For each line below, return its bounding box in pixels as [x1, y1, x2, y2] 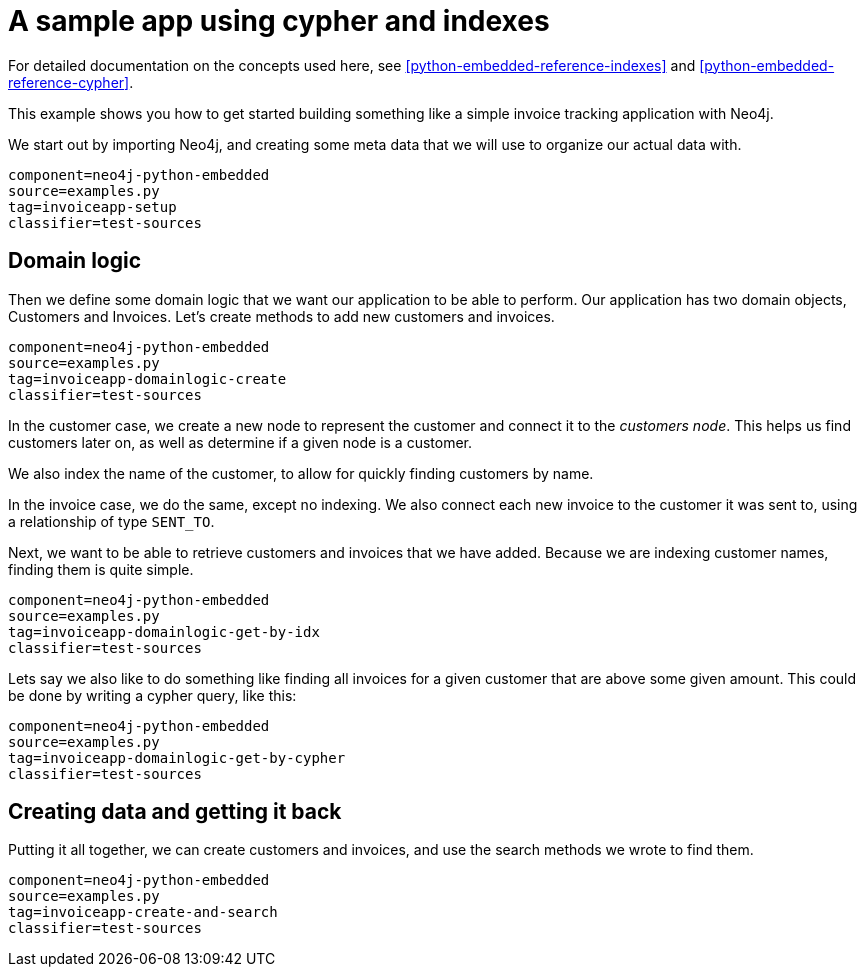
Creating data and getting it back [8, 799, 342, 825]
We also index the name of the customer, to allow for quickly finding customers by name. [8, 464, 594, 482]
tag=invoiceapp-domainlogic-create [8, 370, 287, 387]
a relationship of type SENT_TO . [8, 512, 215, 530]
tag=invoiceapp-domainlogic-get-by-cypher [8, 749, 346, 766]
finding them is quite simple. [8, 560, 194, 578]
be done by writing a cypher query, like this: [8, 686, 297, 704]
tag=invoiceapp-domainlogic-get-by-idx [8, 623, 320, 640]
